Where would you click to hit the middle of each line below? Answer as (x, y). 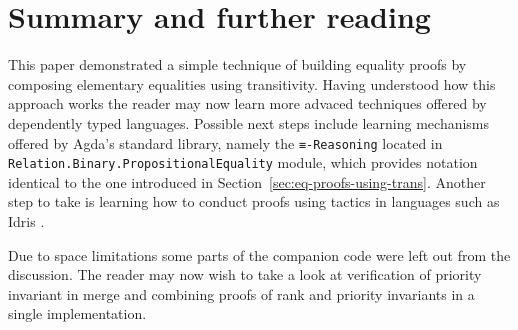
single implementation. (77, 313)
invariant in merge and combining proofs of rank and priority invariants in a (241, 293)
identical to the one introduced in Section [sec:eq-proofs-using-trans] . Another (247, 181)
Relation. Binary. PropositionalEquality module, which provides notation (243, 162)
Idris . (26, 221)
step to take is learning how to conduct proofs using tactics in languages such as (254, 201)
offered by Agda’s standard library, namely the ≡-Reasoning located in (225, 142)
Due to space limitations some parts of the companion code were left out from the (259, 254)
